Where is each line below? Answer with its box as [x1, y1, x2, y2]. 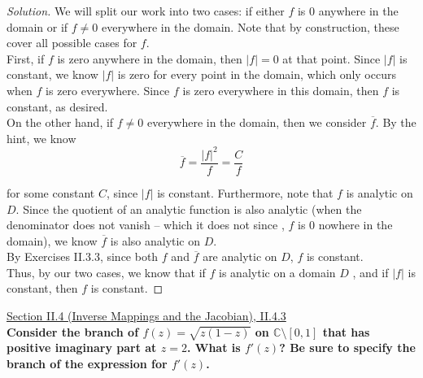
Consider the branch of [7, 323, 139, 340]
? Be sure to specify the [279, 339, 416, 356]
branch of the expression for [7, 355, 168, 372]
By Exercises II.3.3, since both [7, 248, 159, 265]
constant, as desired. [7, 98, 108, 115]
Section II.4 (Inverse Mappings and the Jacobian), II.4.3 [7, 307, 286, 324]
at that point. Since [282, 50, 381, 67]
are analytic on [203, 248, 277, 265]
